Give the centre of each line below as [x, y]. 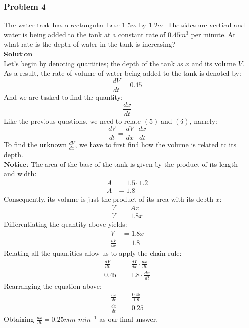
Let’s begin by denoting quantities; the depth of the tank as [94, 63]
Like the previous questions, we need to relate [73, 121]
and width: [20, 174]
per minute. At [213, 34]
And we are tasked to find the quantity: [63, 96]
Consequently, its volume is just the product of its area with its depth [109, 199]
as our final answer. [129, 319]
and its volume [214, 63]
